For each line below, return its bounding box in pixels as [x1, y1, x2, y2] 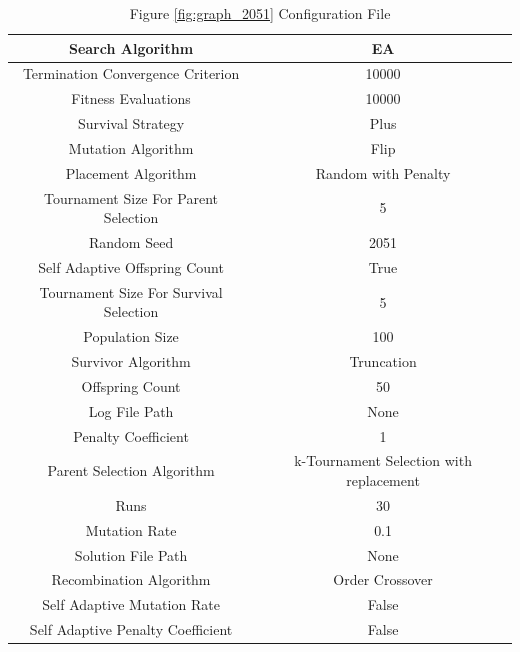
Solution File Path [74, 544, 188, 565]
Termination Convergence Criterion [22, 63, 240, 84]
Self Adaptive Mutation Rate [42, 594, 220, 615]
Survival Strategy [77, 113, 185, 134]
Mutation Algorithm [68, 137, 194, 158]
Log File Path [88, 400, 174, 421]
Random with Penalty [315, 162, 451, 183]
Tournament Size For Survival [39, 281, 223, 302]
